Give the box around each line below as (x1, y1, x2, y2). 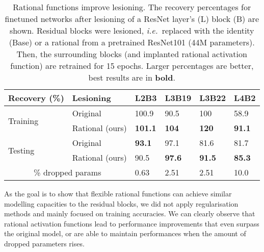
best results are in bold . (88, 71, 175, 83)
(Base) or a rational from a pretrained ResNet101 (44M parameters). (9, 36, 255, 48)
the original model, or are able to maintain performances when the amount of (4, 228, 246, 239)
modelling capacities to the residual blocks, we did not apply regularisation (4, 198, 239, 209)
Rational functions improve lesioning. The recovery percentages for (13, 1, 251, 13)
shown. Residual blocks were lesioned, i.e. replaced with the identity (9, 24, 254, 36)
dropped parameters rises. (4, 238, 85, 248)
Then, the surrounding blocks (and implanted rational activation (16, 48, 247, 60)
